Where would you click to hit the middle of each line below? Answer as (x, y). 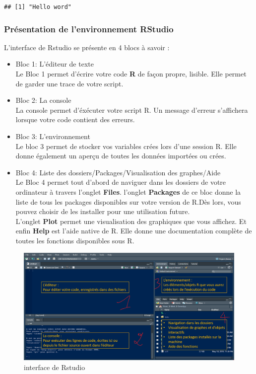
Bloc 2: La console (43, 100)
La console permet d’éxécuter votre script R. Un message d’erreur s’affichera (132, 110)
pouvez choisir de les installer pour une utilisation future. (103, 211)
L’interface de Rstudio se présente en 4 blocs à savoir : (87, 47)
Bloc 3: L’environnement (53, 136)
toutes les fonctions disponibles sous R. (75, 240)
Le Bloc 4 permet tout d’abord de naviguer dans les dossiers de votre (121, 182)
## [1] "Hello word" (38, 7)
